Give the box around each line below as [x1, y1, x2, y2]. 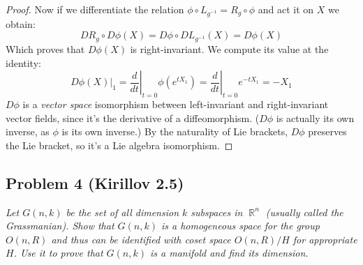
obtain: [6, 16, 36, 31]
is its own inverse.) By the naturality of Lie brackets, [61, 124, 288, 139]
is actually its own [276, 110, 355, 125]
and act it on [258, 2, 314, 16]
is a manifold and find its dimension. [150, 245, 309, 260]
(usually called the [265, 204, 343, 219]
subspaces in [191, 204, 243, 219]
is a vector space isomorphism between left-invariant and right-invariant [22, 97, 329, 112]
